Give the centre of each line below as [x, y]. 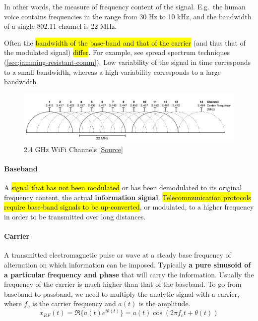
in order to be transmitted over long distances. [75, 217]
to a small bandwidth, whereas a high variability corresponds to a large [112, 72]
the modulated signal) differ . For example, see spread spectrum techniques [117, 52]
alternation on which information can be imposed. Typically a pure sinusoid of [128, 265]
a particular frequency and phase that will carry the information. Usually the [129, 274]
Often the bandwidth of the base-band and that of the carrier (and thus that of [125, 42]
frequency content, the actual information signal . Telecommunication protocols [128, 197]
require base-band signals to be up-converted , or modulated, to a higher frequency [129, 207]
